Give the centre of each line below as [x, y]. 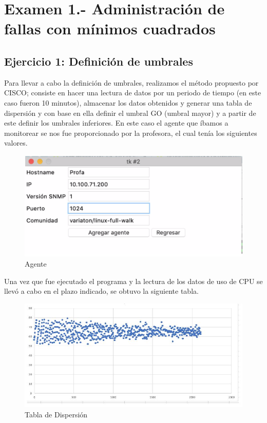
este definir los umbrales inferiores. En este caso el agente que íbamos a [116, 123]
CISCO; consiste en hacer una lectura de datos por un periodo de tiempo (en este [133, 93]
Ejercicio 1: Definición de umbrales [99, 61]
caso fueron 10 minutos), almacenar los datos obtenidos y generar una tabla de [128, 102]
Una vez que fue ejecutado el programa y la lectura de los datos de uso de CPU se [133, 281]
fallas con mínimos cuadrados [110, 28]
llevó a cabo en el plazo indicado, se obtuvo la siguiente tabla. [101, 291]
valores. [16, 143]
